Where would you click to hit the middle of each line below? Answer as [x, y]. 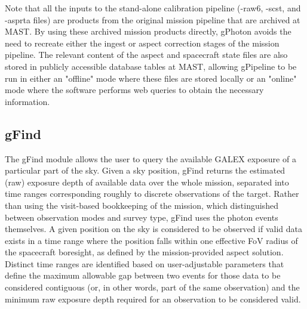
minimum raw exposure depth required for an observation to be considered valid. [153, 299]
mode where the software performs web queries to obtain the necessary [134, 90]
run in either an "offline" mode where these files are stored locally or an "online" [151, 78]
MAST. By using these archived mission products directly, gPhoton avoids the [148, 31]
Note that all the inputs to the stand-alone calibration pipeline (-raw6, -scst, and [153, 8]
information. [27, 101]
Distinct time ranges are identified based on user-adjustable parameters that [145, 263]
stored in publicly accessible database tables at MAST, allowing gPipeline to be [151, 66]
